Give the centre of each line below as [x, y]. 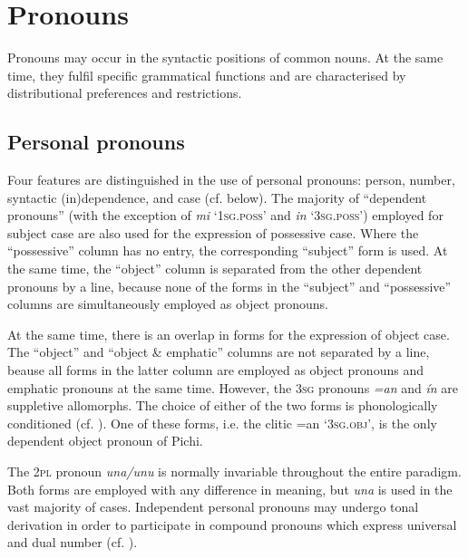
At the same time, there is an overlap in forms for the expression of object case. [229, 334]
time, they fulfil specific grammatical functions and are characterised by [207, 75]
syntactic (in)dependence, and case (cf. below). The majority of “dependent [217, 197]
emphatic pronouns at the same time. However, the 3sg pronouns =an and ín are [233, 387]
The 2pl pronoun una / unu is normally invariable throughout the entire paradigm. [234, 471]
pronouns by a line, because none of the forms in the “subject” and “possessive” [229, 286]
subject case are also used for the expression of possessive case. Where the [213, 232]
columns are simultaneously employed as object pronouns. [168, 304]
